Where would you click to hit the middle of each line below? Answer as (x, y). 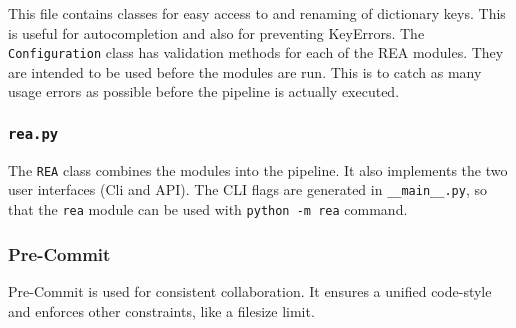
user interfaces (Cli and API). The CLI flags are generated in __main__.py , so (247, 189)
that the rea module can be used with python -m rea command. (208, 209)
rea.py (33, 133)
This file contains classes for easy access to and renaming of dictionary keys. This (257, 13)
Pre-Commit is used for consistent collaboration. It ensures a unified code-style (250, 291)
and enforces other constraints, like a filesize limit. (161, 310)
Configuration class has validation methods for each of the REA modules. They (256, 52)
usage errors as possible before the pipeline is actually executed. (204, 91)
